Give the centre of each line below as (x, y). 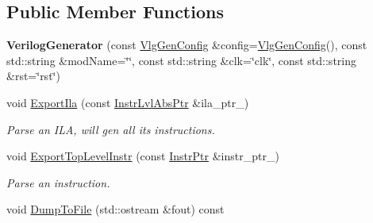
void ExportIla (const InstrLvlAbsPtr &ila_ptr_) (128, 102)
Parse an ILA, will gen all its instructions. (111, 129)
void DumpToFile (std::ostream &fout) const (115, 209)
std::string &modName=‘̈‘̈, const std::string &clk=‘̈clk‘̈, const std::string (181, 60)
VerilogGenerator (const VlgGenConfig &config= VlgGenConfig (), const (187, 45)
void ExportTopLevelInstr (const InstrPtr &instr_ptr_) (143, 156)
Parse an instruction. (58, 182)
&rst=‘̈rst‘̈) (33, 76)
